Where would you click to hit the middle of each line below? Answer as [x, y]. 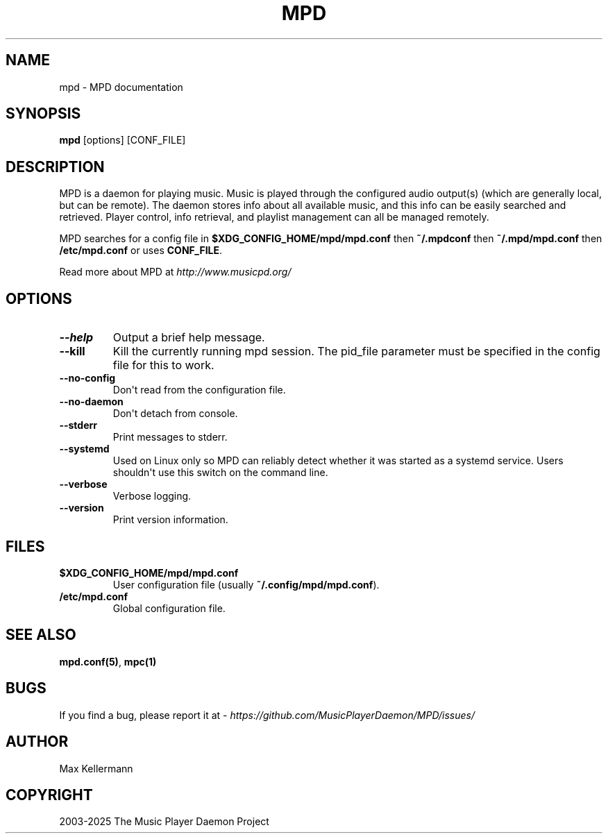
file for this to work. [163, 365]
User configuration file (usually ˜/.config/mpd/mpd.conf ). [246, 584]
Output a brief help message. [189, 338]
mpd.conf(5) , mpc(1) [108, 661]
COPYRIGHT [49, 795]
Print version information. [170, 520]
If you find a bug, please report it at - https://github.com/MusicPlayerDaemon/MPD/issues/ [267, 715]
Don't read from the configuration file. [199, 390]
